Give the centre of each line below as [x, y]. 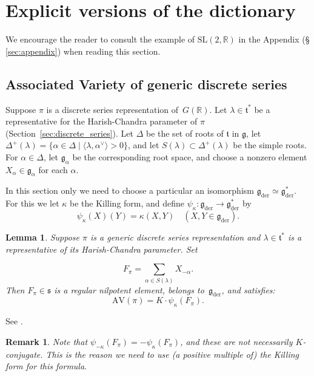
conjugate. [24, 354]
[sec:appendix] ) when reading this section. [83, 51]
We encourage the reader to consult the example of [100, 39]
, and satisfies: [248, 289]
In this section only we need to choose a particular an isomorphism [130, 190]
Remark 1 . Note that [47, 341]
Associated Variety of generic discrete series [146, 84]
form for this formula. [46, 366]
